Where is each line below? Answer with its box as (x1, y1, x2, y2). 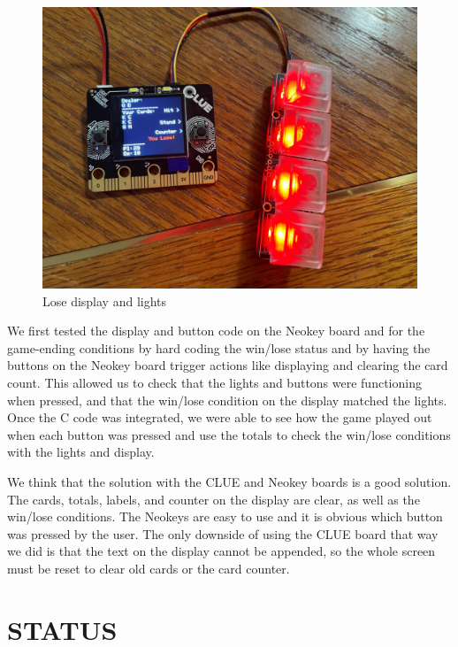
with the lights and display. (7, 443, 155, 461)
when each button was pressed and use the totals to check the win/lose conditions (7, 425, 451, 443)
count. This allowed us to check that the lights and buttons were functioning (7, 373, 422, 391)
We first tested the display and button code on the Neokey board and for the (7, 321, 425, 340)
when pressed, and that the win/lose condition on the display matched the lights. (7, 390, 447, 409)
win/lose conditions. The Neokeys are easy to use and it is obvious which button (7, 507, 443, 526)
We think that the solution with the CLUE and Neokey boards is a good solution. (7, 472, 452, 490)
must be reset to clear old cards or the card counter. (7, 558, 290, 577)
